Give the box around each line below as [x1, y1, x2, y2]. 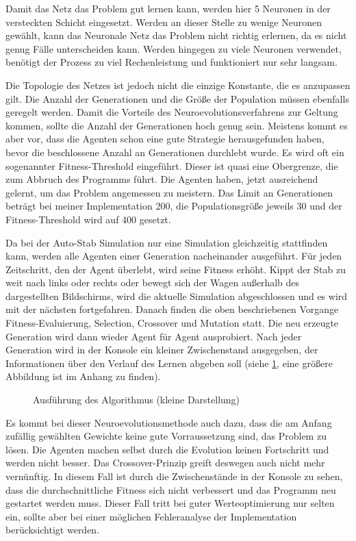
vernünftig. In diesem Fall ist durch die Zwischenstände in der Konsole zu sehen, [5, 469, 343, 483]
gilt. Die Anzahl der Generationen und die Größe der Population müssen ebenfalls [5, 91, 349, 105]
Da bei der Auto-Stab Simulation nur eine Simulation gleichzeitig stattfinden [5, 235, 328, 249]
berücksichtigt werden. [5, 523, 100, 537]
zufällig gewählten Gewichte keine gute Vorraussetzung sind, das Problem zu [5, 429, 327, 443]
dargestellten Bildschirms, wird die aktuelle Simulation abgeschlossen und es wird [5, 288, 348, 303]
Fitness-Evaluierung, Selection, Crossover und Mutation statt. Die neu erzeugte [5, 316, 339, 330]
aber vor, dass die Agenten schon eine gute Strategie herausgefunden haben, [5, 131, 325, 146]
